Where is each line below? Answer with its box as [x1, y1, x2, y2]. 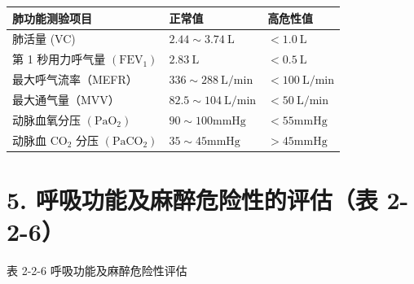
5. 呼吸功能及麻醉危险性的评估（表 [7, 182, 378, 216]
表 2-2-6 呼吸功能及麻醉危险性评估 [7, 261, 187, 278]
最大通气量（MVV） [12, 90, 120, 107]
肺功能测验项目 [12, 9, 92, 26]
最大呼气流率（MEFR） [12, 71, 138, 88]
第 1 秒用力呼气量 [12, 50, 106, 68]
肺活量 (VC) [12, 30, 76, 47]
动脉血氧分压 [12, 111, 81, 128]
